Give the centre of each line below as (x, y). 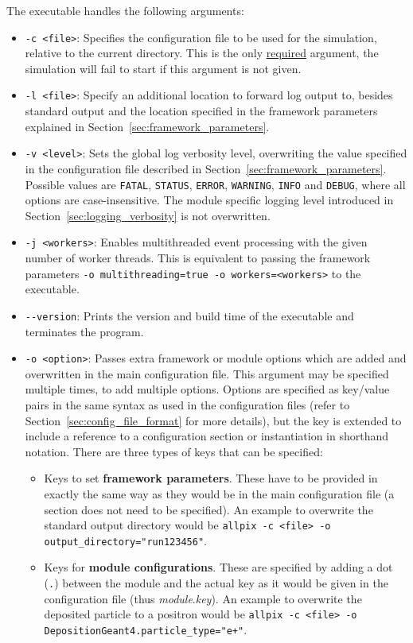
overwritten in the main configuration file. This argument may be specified (207, 373)
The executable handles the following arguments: (125, 10)
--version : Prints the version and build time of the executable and (189, 315)
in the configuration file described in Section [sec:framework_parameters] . (206, 168)
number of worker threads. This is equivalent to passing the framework (198, 258)
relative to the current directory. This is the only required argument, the (202, 53)
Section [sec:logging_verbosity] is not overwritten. (148, 215)
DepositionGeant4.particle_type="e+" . (146, 629)
